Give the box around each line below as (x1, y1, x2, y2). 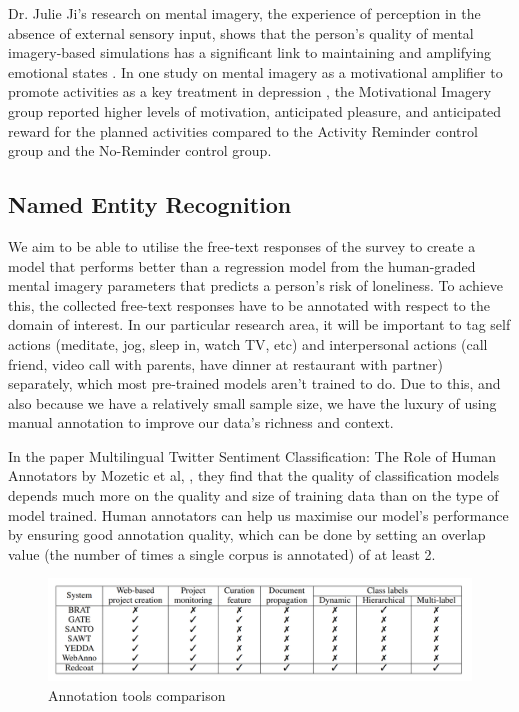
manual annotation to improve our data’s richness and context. (8, 412, 394, 433)
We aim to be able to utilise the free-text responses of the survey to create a (8, 235, 476, 256)
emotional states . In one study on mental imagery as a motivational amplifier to (8, 61, 503, 82)
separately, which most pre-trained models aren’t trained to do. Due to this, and (8, 373, 501, 394)
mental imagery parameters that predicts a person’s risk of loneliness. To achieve (8, 275, 504, 296)
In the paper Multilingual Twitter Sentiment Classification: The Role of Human (8, 445, 497, 466)
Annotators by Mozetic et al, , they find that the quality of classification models (8, 465, 500, 486)
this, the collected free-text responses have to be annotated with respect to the (8, 294, 490, 315)
